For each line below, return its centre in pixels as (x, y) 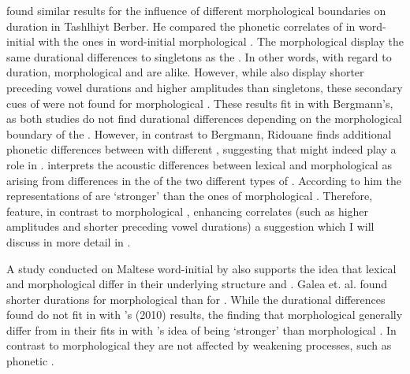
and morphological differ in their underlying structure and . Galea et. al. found (197, 284)
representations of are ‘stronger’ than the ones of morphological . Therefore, (190, 196)
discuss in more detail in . (69, 241)
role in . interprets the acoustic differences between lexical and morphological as (199, 164)
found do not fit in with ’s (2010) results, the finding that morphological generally (205, 315)
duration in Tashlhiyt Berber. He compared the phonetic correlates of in (181, 26)
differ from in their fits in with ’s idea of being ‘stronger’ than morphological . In (201, 330)
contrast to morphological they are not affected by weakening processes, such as (199, 345)
